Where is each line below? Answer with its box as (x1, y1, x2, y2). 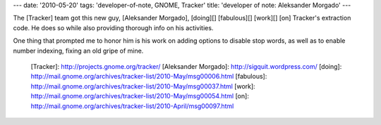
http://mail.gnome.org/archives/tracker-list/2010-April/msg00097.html (30, 102, 234, 110)
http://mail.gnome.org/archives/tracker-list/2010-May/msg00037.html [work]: (30, 81, 255, 91)
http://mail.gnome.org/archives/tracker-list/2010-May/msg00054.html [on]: (30, 92, 250, 100)
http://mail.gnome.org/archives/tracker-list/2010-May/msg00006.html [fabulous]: (30, 72, 267, 81)
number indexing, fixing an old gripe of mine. (13, 46, 144, 55)
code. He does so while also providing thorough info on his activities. (13, 23, 214, 32)
